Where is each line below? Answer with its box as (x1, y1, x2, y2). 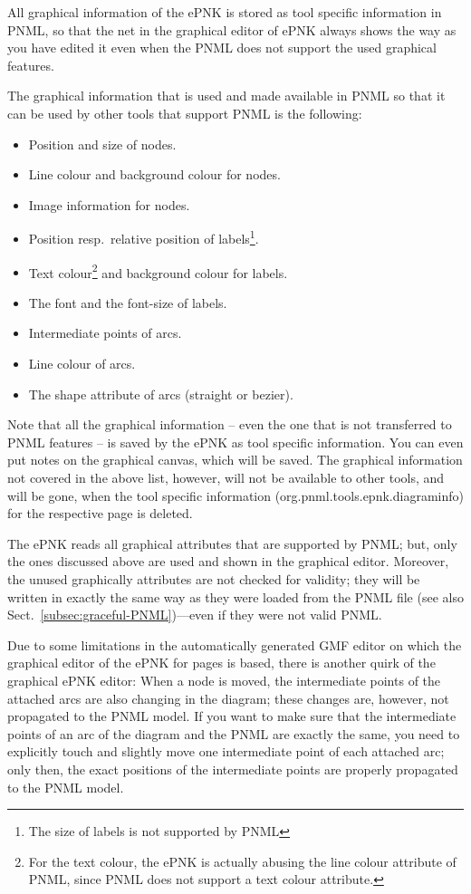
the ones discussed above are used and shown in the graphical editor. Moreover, (7, 552, 449, 571)
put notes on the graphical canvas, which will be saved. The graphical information (7, 450, 463, 469)
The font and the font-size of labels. (28, 293, 227, 312)
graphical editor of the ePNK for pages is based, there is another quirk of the (7, 653, 436, 672)
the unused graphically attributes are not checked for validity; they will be (7, 569, 420, 588)
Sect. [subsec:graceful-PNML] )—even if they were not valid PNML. (7, 605, 382, 624)
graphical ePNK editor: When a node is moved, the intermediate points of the (7, 670, 441, 689)
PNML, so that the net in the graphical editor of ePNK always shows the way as (7, 20, 457, 39)
